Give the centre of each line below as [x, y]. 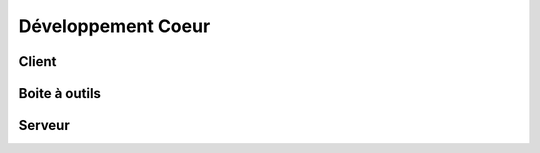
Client [37, 61]
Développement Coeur [114, 26]
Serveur [44, 125]
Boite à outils [60, 93]
